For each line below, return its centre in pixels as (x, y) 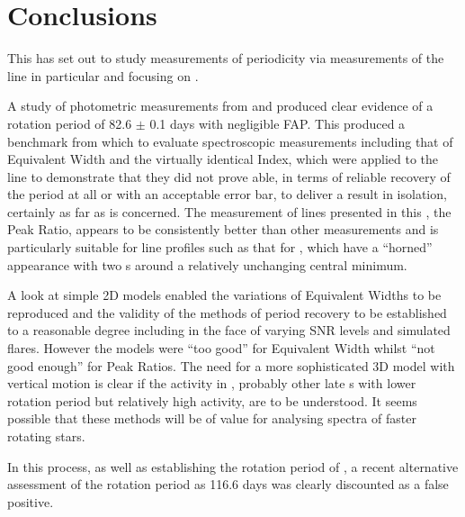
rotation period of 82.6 (70, 123)
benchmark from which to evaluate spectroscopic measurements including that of (230, 141)
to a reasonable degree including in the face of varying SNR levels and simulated (229, 330)
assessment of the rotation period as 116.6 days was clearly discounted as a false (228, 484)
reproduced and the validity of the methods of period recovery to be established (227, 312)
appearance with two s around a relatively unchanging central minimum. (207, 264)
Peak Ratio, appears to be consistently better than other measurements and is (223, 229)
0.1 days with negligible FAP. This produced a (277, 123)
